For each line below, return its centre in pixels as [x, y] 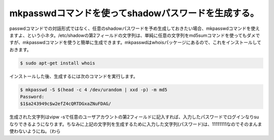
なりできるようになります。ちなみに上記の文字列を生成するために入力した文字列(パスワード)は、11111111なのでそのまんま [136, 124]
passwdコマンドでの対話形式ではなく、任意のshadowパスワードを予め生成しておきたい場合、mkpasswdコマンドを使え [135, 28]
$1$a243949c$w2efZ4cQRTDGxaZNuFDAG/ [66, 104]
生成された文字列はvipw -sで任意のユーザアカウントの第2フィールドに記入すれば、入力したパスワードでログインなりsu [134, 117]
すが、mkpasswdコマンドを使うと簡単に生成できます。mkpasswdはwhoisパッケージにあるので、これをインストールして [135, 43]
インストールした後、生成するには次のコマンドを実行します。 [74, 76]
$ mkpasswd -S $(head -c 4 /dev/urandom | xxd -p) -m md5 [94, 90]
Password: [32, 97]
